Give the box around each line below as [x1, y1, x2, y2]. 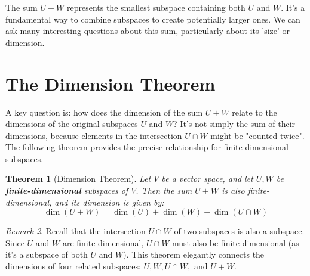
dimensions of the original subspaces [5, 117, 138, 130]
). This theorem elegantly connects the [123, 248, 265, 261]
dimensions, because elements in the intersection [5, 129, 182, 141]
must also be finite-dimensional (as [172, 236, 299, 249]
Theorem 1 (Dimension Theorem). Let [5, 172, 151, 185]
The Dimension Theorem [5, 71, 216, 95]
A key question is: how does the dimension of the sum [5, 106, 203, 118]
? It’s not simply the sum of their [173, 117, 296, 130]
